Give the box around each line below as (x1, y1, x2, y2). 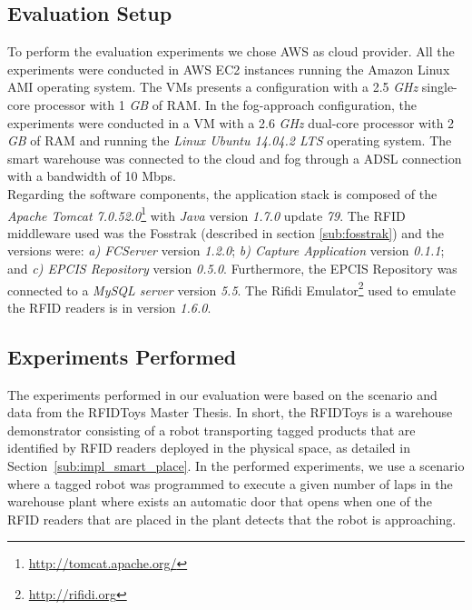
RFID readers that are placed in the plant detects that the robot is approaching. (7, 509, 457, 528)
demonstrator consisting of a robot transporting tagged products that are (7, 420, 416, 439)
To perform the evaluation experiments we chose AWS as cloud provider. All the (7, 42, 455, 61)
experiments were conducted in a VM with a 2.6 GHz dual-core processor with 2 (7, 113, 455, 132)
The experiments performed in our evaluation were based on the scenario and (7, 385, 438, 404)
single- (421, 77, 457, 96)
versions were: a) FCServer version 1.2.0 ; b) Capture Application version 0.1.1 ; (7, 241, 445, 260)
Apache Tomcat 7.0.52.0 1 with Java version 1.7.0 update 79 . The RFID (7, 203, 406, 225)
